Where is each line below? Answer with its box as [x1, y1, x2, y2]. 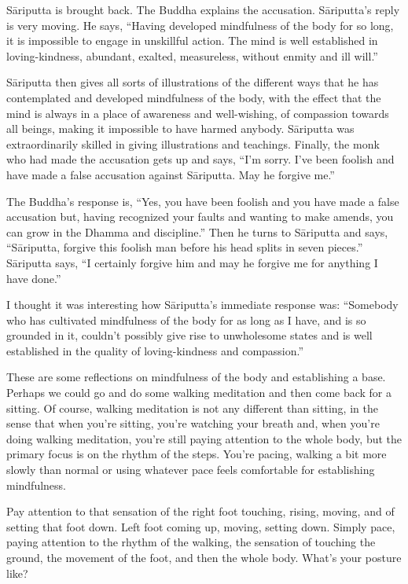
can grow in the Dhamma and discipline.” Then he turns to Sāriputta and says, [6, 223, 388, 240]
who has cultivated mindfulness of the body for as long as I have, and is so [6, 311, 366, 328]
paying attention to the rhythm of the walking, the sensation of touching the [6, 534, 376, 550]
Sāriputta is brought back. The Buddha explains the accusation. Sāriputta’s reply [6, 2, 400, 17]
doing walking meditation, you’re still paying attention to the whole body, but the [6, 430, 402, 446]
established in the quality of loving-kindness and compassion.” [6, 342, 304, 358]
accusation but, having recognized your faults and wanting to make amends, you [6, 208, 394, 225]
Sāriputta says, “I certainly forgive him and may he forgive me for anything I [6, 254, 378, 270]
